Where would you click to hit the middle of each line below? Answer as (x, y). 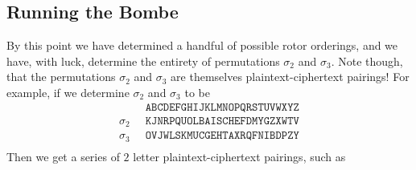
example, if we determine (68, 92)
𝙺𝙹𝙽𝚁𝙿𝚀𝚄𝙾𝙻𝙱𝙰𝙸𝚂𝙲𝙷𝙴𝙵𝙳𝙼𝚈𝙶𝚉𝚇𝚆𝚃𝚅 (222, 121)
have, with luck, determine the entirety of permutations (143, 61)
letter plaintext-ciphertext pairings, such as (239, 156)
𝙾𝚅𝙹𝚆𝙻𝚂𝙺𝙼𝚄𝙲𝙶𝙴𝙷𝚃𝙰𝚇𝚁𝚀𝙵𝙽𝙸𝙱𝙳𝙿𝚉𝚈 (222, 136)
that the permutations (61, 77)
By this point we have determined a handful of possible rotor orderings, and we (202, 45)
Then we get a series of (63, 156)
